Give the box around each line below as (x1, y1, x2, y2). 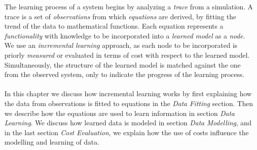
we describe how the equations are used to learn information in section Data (4, 108, 235, 118)
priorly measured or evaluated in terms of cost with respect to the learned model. (4, 49, 250, 60)
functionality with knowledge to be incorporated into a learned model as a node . (4, 30, 245, 40)
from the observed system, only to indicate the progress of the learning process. (4, 69, 245, 79)
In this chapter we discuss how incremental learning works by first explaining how (4, 88, 252, 99)
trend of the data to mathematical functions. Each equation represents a (4, 21, 223, 31)
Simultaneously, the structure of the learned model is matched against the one (4, 59, 241, 70)
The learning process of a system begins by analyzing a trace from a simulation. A (4, 1, 253, 11)
